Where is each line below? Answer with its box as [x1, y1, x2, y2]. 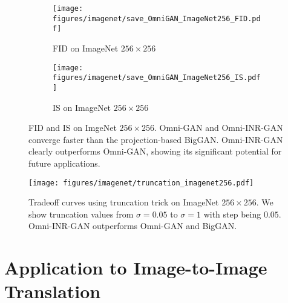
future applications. [28, 156, 100, 169]
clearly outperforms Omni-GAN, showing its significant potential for [28, 145, 282, 158]
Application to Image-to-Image [4, 255, 267, 280]
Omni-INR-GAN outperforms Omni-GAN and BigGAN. [28, 219, 237, 232]
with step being [203, 207, 261, 220]
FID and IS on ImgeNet [28, 121, 117, 134]
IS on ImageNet [53, 101, 111, 113]
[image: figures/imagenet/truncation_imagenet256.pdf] [28, 178, 254, 187]
